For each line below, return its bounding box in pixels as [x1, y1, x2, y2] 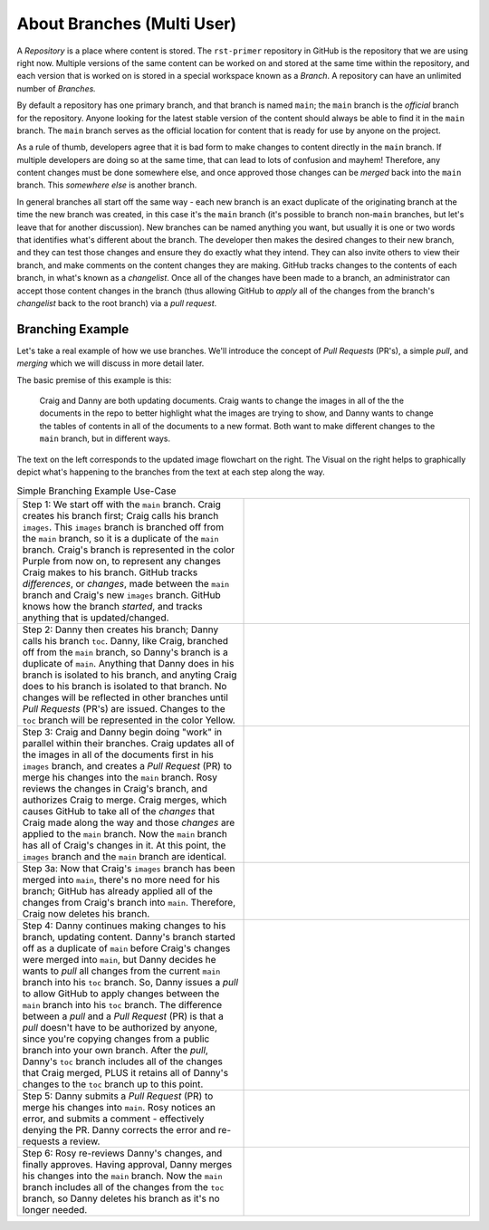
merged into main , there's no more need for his [22, 873, 221, 886]
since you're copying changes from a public [22, 1033, 210, 1045]
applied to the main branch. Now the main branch [22, 827, 228, 840]
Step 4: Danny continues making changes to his [22, 919, 226, 932]
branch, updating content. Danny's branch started [22, 930, 235, 943]
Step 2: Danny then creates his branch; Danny [22, 623, 219, 636]
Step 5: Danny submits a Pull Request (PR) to [22, 1090, 214, 1102]
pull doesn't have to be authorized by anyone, [22, 1021, 217, 1033]
